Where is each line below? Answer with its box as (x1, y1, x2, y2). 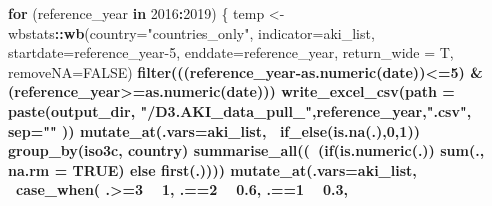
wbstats (8, 22, 55, 43)
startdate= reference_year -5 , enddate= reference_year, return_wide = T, (8, 42, 454, 63)
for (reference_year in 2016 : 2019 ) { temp (8, 3, 265, 23)
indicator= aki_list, (258, 22, 375, 43)
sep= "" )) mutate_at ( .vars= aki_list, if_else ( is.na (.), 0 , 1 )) (8, 120, 420, 141)
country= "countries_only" (89, 22, 250, 43)
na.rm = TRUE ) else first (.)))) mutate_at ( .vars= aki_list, (8, 159, 417, 180)
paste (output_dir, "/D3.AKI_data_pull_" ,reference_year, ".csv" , (8, 100, 472, 121)
